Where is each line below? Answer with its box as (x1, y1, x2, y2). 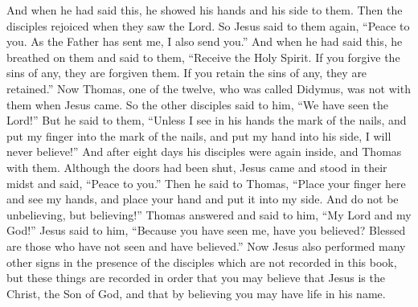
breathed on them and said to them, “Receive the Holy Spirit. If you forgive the (6, 48, 400, 65)
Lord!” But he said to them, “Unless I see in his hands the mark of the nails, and (6, 112, 407, 129)
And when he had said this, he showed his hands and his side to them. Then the (6, 2, 403, 18)
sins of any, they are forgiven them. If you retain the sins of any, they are (6, 64, 367, 81)
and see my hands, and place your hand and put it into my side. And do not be (6, 190, 399, 207)
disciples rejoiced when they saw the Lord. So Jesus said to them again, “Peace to (6, 17, 410, 34)
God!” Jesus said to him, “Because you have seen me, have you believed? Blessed (6, 222, 406, 239)
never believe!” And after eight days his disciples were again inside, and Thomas (6, 143, 402, 160)
